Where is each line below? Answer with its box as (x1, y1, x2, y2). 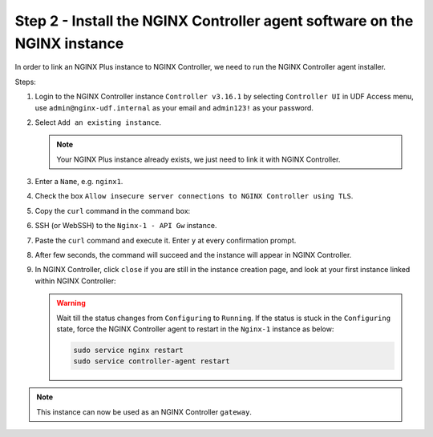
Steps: (14, 77, 36, 86)
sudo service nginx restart (73, 345, 184, 355)
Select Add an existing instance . (34, 117, 162, 127)
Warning (56, 299, 86, 308)
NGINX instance (14, 34, 124, 52)
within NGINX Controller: (34, 276, 116, 286)
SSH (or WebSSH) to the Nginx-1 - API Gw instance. (34, 221, 217, 231)
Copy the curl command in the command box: (34, 206, 191, 215)
